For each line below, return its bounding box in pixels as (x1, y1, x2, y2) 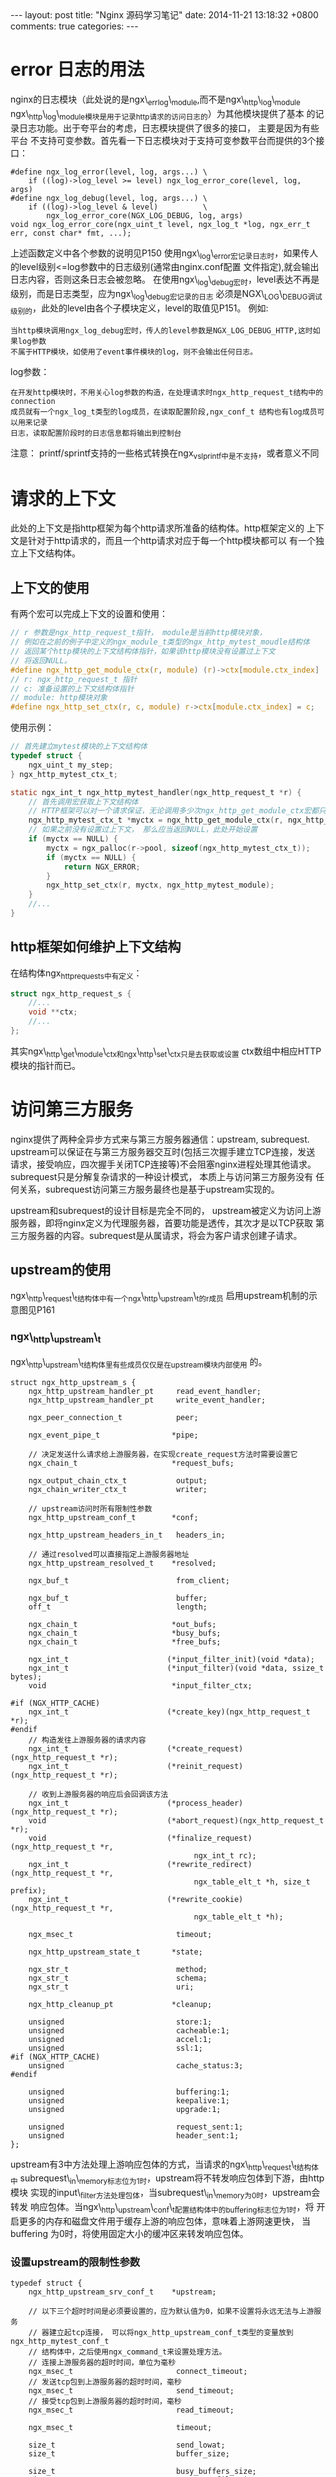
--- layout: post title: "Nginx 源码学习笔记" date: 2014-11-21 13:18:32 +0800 (10, 9, 319, 21)
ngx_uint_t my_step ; (28, 760, 114, 770)
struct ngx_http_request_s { (10, 988, 132, 999)
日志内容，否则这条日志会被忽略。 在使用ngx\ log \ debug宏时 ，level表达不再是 (10, 273, 320, 288)
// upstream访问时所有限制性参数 (28, 1503, 153, 1514)
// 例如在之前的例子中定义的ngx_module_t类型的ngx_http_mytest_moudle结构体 (10, 637, 310, 647)
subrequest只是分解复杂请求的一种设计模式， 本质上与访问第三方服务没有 (10, 1170, 314, 1182)
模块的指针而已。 (10, 1059, 81, 1071)
